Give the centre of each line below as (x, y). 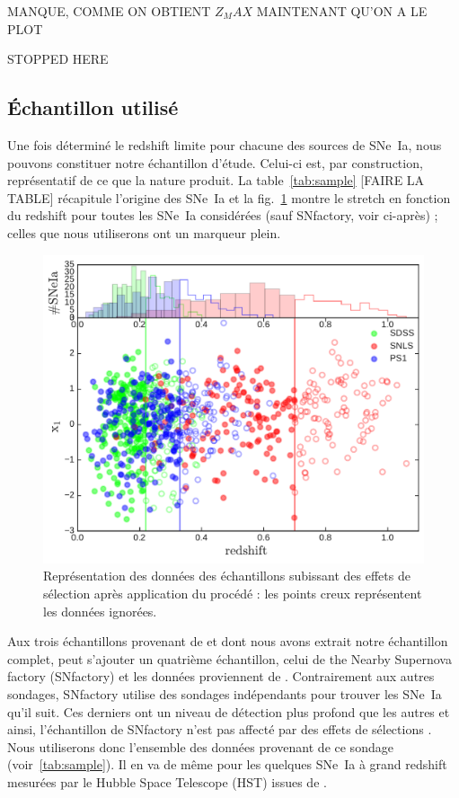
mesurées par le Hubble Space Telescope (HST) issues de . (167, 781)
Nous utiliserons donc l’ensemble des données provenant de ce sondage (200, 746)
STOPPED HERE (58, 59)
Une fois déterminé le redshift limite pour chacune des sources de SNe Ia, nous (225, 144)
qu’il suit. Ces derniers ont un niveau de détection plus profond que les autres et (229, 711)
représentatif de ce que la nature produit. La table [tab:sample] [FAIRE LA (216, 180)
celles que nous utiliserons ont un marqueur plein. (144, 232)
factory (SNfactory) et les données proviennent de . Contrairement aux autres (221, 676)
